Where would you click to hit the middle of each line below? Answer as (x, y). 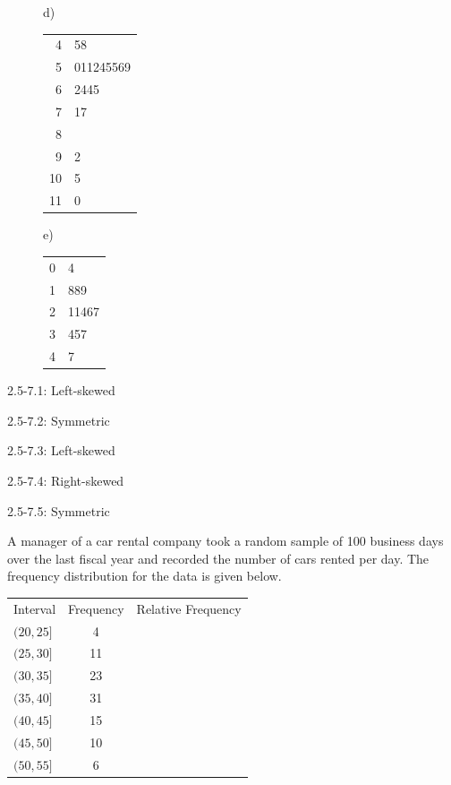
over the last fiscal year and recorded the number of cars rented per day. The (218, 558)
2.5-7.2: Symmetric (59, 420)
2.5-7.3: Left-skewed (61, 450)
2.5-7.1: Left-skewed (61, 390)
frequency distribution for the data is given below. (145, 576)
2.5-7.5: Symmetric (59, 510)
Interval (35, 608)
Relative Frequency (189, 608)
